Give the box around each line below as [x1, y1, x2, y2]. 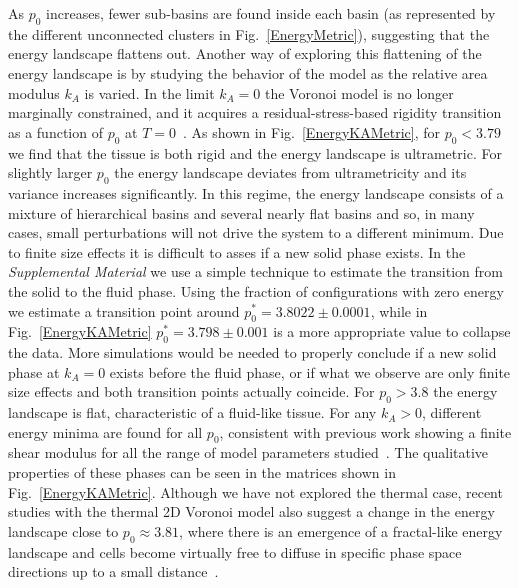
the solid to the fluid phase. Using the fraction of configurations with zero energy [8, 280, 504, 301]
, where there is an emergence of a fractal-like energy [179, 520, 503, 541]
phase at [8, 361, 60, 382]
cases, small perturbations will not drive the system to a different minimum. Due [8, 222, 504, 243]
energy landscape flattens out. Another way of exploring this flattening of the [8, 43, 482, 64]
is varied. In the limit [84, 82, 215, 103]
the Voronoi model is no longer [265, 82, 454, 103]
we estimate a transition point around [8, 300, 240, 321]
